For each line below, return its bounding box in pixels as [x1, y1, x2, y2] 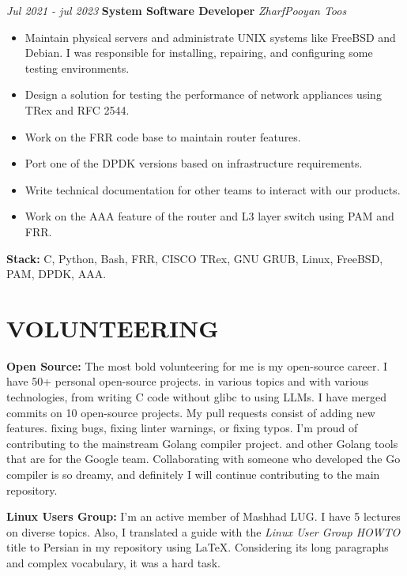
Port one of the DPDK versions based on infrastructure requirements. [24, 155, 363, 171]
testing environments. [24, 59, 130, 76]
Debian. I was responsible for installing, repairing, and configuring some [24, 44, 373, 61]
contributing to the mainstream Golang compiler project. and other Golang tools [6, 435, 398, 451]
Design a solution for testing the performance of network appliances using [24, 86, 382, 103]
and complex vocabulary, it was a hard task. [6, 554, 220, 570]
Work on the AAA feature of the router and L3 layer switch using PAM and [24, 208, 394, 224]
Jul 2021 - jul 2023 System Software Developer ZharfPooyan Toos [6, 2, 347, 18]
